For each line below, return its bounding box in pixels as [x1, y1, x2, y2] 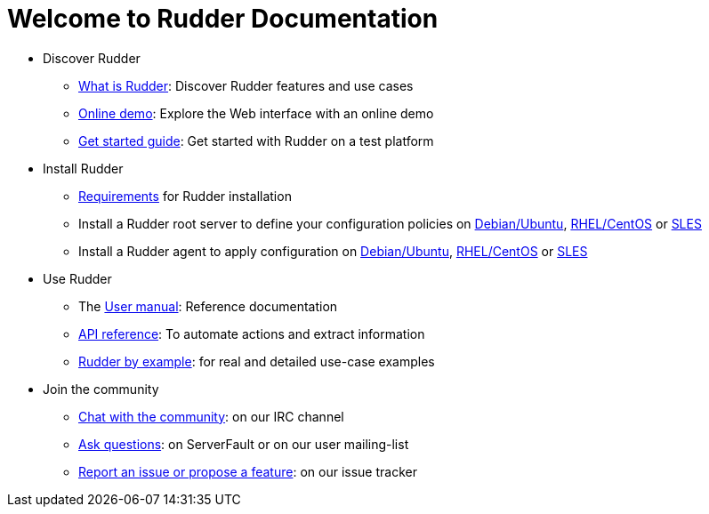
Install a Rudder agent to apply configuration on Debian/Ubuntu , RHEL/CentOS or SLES [78, 243, 588, 259]
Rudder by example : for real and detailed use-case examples [78, 353, 435, 369]
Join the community [43, 381, 159, 397]
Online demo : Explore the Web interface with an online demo [78, 105, 434, 121]
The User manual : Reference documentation [78, 298, 338, 314]
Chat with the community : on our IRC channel [78, 408, 344, 424]
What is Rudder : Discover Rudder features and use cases [78, 77, 414, 93]
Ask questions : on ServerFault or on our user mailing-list [78, 436, 409, 452]
